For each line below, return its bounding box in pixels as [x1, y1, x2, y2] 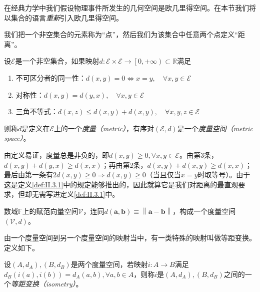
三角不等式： [15, 106, 58, 117]
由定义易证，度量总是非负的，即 [4, 149, 109, 160]
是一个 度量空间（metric [177, 123, 253, 133]
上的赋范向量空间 [22, 205, 78, 216]
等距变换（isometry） [11, 278, 76, 289]
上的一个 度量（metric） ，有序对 [53, 123, 154, 133]
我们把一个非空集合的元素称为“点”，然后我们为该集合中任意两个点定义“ [4, 29, 238, 40]
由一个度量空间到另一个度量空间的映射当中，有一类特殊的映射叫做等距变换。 [4, 232, 256, 243]
